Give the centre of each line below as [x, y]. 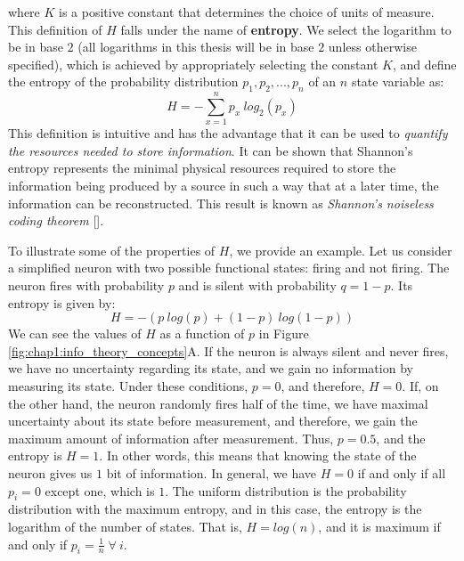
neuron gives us [50, 472]
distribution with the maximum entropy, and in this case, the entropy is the [215, 509]
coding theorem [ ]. [56, 220]
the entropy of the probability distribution [123, 81]
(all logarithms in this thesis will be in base [196, 47]
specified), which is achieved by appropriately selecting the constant [193, 64]
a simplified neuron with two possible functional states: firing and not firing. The [229, 268]
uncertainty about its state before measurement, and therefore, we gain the [213, 421]
